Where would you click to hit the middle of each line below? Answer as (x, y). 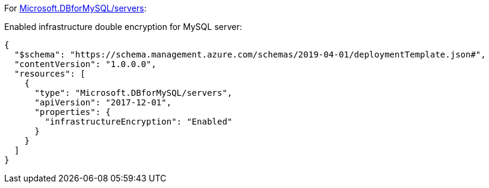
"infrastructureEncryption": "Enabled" (139, 122)
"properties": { (73, 112)
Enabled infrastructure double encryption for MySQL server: (123, 27)
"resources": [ (50, 74)
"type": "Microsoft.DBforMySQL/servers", (134, 93)
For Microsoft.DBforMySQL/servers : (75, 8)
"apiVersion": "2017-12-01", (103, 102)
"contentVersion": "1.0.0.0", (85, 64)
